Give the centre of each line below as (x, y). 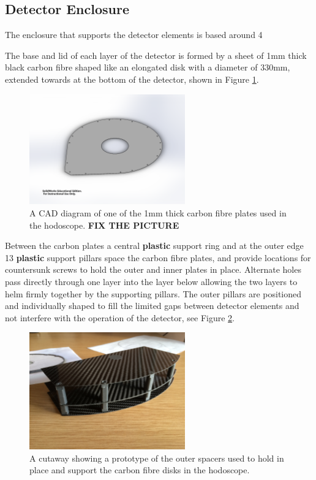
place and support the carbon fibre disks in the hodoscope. (140, 470)
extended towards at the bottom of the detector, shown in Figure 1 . (132, 79)
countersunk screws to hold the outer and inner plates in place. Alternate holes (153, 269)
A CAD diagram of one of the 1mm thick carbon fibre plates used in (158, 213)
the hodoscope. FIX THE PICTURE (104, 225)
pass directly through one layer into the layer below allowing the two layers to (151, 281)
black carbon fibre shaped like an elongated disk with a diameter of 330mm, (148, 67)
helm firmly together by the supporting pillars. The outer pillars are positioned (153, 293)
